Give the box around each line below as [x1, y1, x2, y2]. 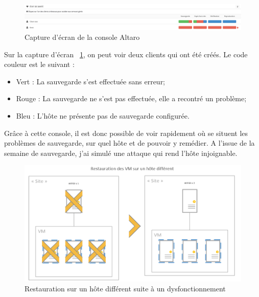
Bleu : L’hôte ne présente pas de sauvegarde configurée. [16, 110, 190, 121]
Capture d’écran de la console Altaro [25, 32, 140, 42]
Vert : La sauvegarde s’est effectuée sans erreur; [16, 76, 166, 86]
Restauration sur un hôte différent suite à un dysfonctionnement [25, 283, 226, 294]
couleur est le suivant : [4, 59, 75, 70]
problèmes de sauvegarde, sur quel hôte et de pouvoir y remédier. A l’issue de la [4, 138, 255, 148]
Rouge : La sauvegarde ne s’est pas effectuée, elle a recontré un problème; [16, 93, 247, 104]
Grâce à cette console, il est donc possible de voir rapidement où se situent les [4, 127, 248, 138]
